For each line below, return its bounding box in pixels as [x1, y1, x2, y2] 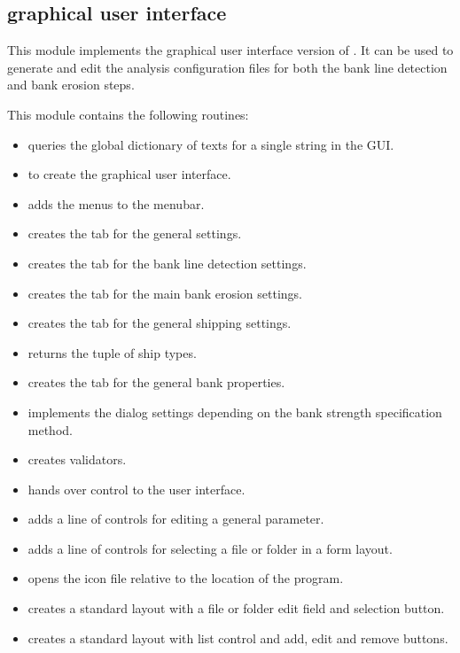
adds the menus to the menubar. [27, 194, 205, 213]
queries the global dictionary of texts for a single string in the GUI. [27, 135, 394, 153]
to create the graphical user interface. [27, 165, 231, 183]
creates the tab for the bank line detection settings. [27, 253, 307, 272]
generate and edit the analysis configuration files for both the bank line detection [7, 58, 448, 76]
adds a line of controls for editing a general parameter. [27, 509, 324, 528]
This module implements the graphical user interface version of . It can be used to [7, 41, 454, 59]
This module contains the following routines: [7, 105, 249, 123]
